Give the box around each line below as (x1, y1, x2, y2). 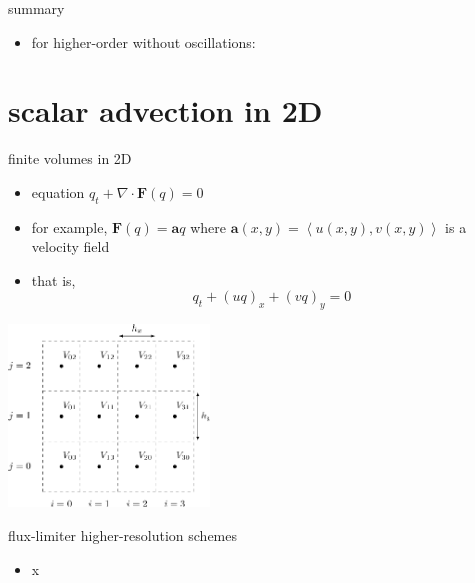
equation (31, 181, 85, 202)
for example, (31, 216, 108, 237)
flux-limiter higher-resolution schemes (8, 524, 238, 545)
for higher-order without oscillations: (31, 31, 256, 52)
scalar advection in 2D (8, 90, 323, 131)
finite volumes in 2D (8, 148, 132, 169)
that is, (31, 269, 76, 290)
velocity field (31, 236, 110, 257)
